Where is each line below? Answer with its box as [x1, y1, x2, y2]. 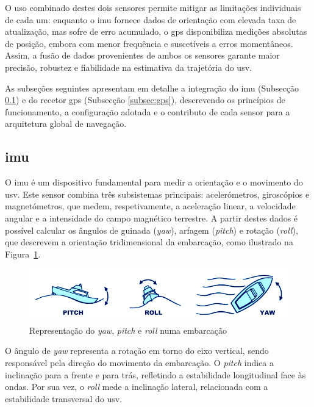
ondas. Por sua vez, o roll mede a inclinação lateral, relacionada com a [5, 380, 268, 393]
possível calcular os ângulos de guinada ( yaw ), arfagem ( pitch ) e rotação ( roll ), [5, 223, 298, 236]
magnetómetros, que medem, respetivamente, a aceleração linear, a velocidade [5, 200, 296, 212]
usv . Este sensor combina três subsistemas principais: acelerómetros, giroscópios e [5, 187, 310, 200]
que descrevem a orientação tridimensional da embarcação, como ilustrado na [5, 236, 293, 248]
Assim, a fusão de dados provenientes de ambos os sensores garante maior [5, 49, 280, 62]
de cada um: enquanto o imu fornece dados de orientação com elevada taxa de [5, 13, 296, 26]
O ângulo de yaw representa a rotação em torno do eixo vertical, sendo [5, 344, 269, 357]
